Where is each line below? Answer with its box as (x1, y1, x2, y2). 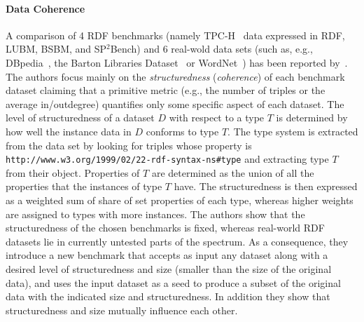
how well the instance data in (6, 123, 132, 138)
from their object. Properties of (6, 165, 140, 180)
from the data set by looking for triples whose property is (6, 137, 252, 152)
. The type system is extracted (227, 123, 358, 138)
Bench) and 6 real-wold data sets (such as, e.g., (110, 41, 313, 56)
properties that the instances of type (6, 179, 162, 194)
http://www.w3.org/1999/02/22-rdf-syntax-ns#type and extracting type (6, 152, 329, 166)
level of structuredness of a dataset (6, 110, 155, 125)
